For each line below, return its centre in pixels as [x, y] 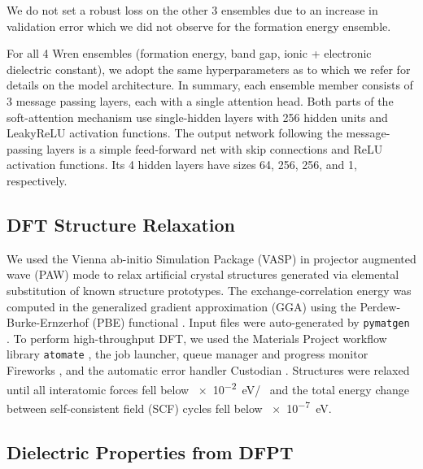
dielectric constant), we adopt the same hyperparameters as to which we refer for [209, 69]
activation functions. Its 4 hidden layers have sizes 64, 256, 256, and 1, [182, 165]
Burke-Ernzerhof [48, 322]
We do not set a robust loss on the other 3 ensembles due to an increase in [192, 10]
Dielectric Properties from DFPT [150, 452]
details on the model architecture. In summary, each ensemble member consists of [210, 85]
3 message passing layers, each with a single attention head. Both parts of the [200, 100]
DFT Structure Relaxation [121, 224]
